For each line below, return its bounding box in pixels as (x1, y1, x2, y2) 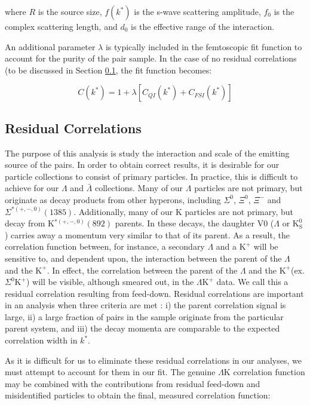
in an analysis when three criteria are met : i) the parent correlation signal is (5, 299, 286, 311)
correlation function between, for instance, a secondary (5, 240, 205, 253)
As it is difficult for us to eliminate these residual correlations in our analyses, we (5, 354, 302, 366)
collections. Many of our (94, 182, 183, 194)
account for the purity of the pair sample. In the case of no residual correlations (5, 52, 297, 65)
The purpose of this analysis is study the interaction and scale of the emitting (5, 146, 290, 159)
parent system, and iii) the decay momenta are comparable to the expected (5, 322, 280, 335)
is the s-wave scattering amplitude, (134, 5, 261, 17)
